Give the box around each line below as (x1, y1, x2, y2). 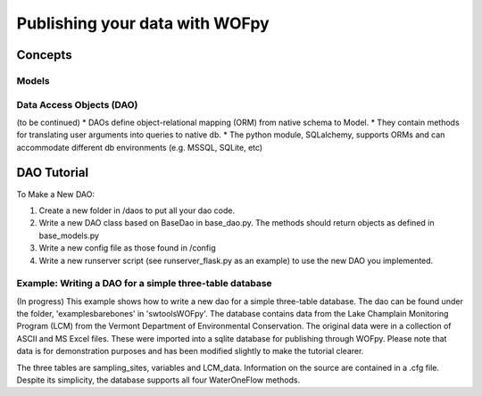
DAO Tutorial (16, 165, 89, 180)
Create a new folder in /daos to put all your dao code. (38, 205, 236, 216)
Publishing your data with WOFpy (16, 13, 270, 33)
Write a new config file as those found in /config (38, 243, 216, 253)
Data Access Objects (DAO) (16, 98, 138, 111)
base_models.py (38, 230, 100, 241)
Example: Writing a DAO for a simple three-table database (16, 277, 272, 290)
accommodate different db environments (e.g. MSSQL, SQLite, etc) (16, 142, 263, 153)
